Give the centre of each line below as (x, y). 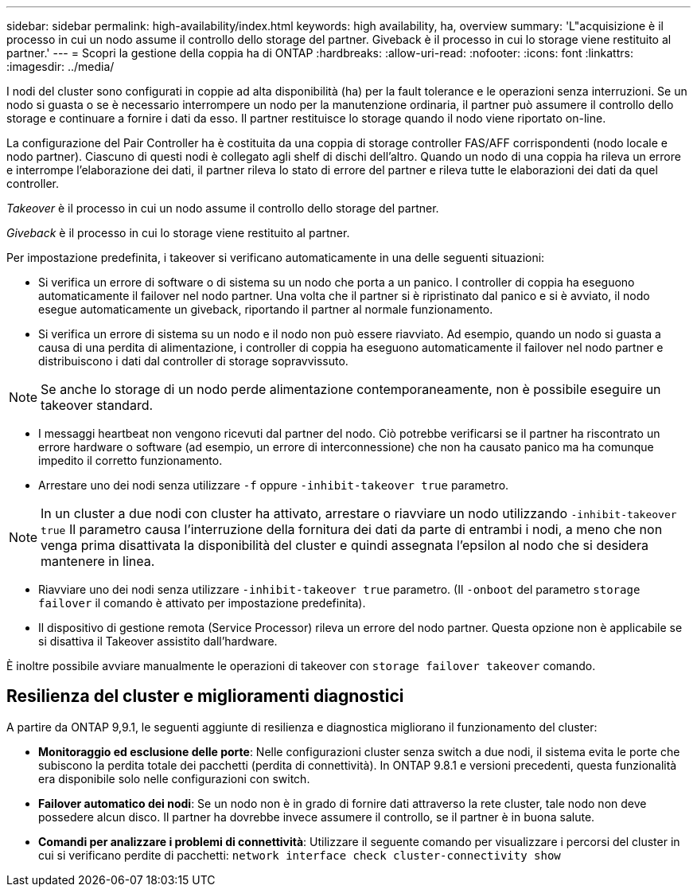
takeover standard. (97, 405)
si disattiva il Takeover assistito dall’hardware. (158, 641)
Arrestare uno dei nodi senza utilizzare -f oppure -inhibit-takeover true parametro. (274, 485)
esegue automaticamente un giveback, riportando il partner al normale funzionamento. (266, 309)
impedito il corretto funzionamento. (130, 460)
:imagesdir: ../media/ (60, 66)
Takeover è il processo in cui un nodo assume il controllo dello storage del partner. (223, 208)
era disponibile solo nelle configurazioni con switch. (174, 778)
